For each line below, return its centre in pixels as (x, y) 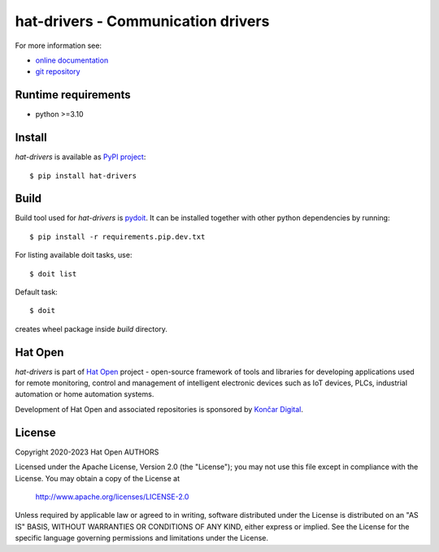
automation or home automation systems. (85, 394)
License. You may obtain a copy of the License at (98, 478)
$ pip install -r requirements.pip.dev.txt (117, 237)
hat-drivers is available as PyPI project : (80, 157)
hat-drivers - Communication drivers (142, 21)
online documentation (72, 60)
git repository (58, 72)
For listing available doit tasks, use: (74, 255)
